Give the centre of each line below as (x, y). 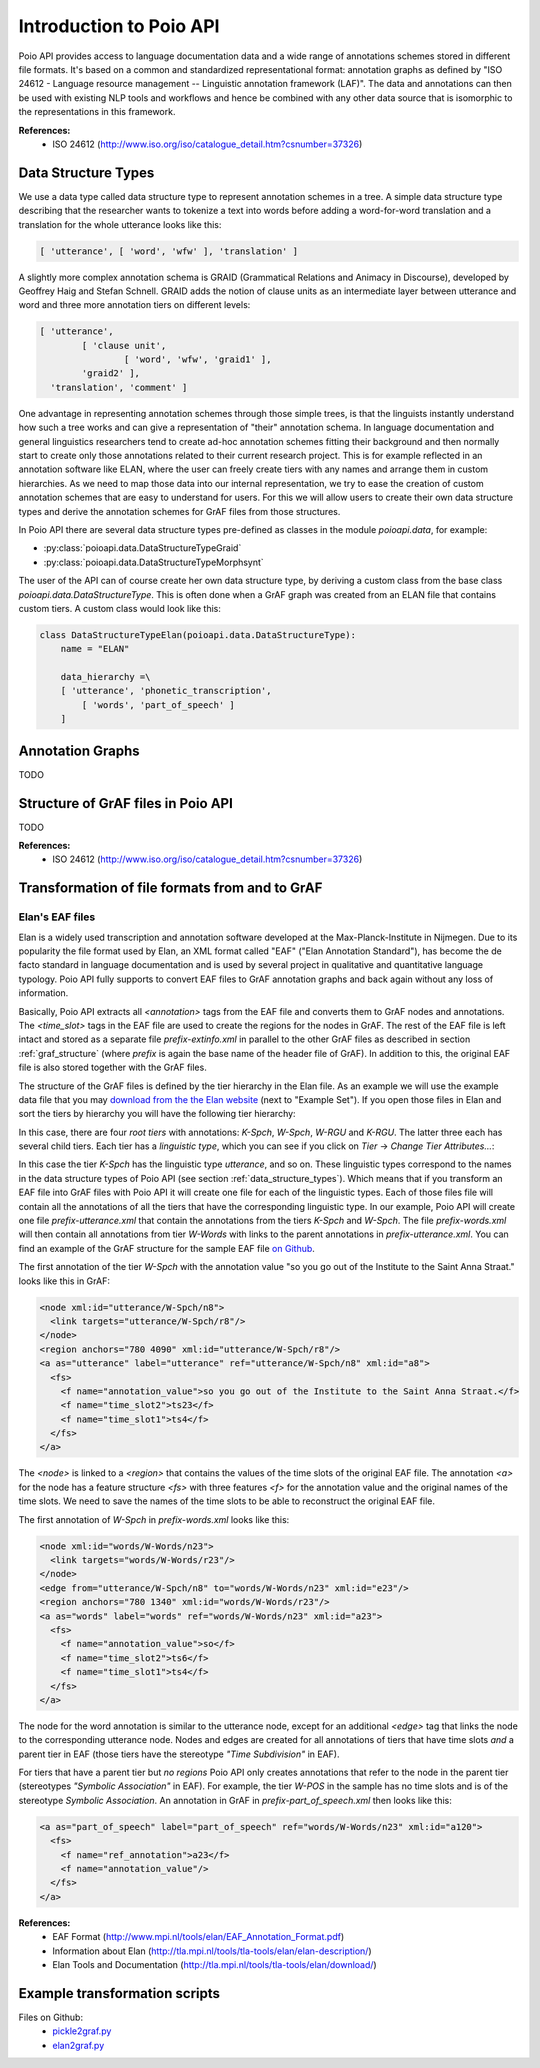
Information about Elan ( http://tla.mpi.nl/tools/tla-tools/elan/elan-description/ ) (212, 1951)
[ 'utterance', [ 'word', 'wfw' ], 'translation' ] (169, 251)
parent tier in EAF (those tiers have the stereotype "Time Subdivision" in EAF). (179, 1754)
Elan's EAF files (57, 917)
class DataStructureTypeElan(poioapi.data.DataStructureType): (198, 634)
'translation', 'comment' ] (119, 387)
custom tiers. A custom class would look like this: (120, 608)
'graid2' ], (110, 373)
